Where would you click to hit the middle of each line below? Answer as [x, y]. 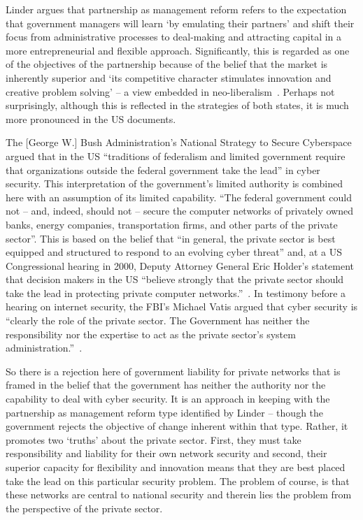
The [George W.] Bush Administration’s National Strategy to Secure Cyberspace [179, 142]
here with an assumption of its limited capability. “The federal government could [179, 197]
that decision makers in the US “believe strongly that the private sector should [175, 279]
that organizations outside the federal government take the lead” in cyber [163, 169]
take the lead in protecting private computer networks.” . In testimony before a [176, 292]
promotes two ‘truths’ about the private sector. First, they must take [154, 439]
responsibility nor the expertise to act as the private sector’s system [151, 334]
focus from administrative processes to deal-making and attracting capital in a [174, 37]
